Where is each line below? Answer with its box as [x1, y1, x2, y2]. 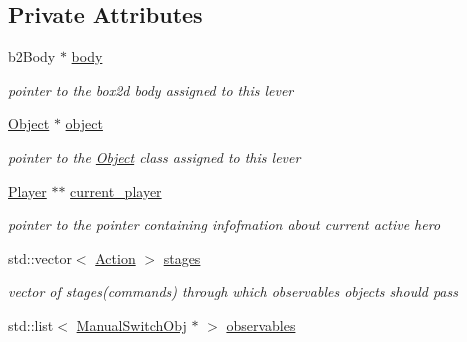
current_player [70, 180, 162, 201]
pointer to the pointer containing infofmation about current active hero [8, 214, 441, 235]
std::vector [8, 247, 72, 268]
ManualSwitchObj [76, 314, 187, 335]
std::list [8, 314, 54, 335]
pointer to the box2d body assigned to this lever [8, 79, 294, 100]
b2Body [8, 46, 56, 67]
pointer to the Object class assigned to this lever [8, 146, 301, 167]
